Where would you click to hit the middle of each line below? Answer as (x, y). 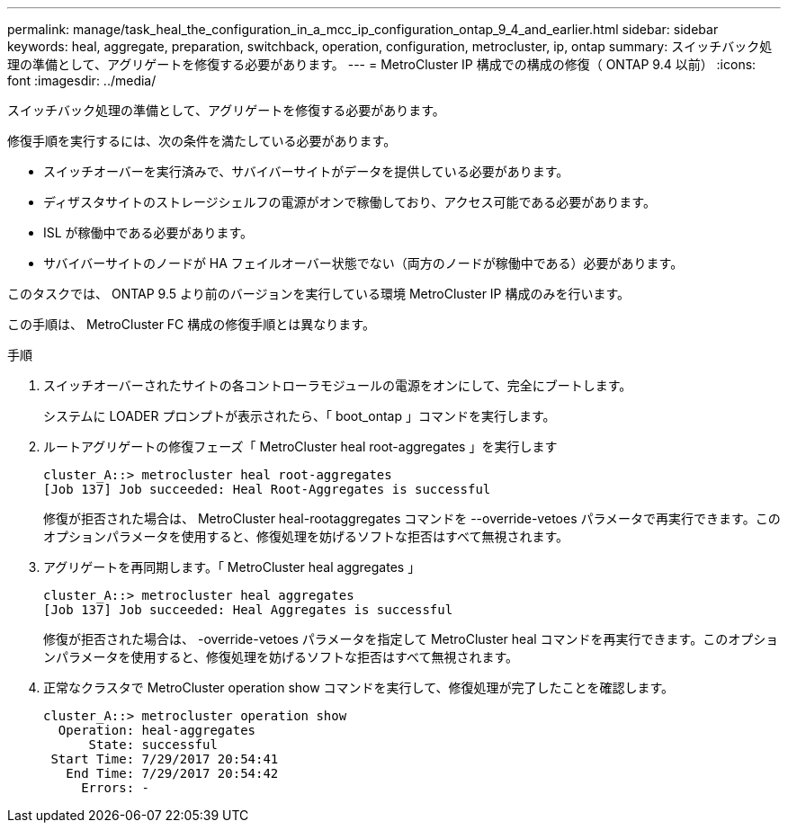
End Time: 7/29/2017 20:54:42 (172, 773)
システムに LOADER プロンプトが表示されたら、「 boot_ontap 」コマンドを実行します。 (300, 416)
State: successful (153, 745)
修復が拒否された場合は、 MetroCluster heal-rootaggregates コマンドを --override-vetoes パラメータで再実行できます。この (412, 518)
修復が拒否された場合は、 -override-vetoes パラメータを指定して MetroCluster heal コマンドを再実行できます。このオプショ (411, 639)
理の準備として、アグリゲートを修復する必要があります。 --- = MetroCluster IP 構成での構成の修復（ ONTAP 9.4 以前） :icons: (382, 64)
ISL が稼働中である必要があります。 (148, 232)
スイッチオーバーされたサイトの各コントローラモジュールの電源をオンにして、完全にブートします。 (338, 385)
